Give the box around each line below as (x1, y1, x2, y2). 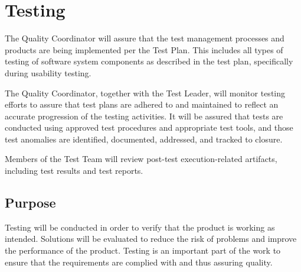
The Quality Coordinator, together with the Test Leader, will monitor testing (5, 86, 286, 99)
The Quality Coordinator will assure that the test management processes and (5, 32, 284, 44)
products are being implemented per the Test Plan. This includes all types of (5, 43, 283, 56)
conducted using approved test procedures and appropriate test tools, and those (5, 121, 293, 134)
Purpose (5, 193, 56, 212)
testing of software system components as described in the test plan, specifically (5, 55, 293, 67)
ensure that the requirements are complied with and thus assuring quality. (5, 255, 273, 268)
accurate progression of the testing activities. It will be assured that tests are (5, 109, 283, 122)
